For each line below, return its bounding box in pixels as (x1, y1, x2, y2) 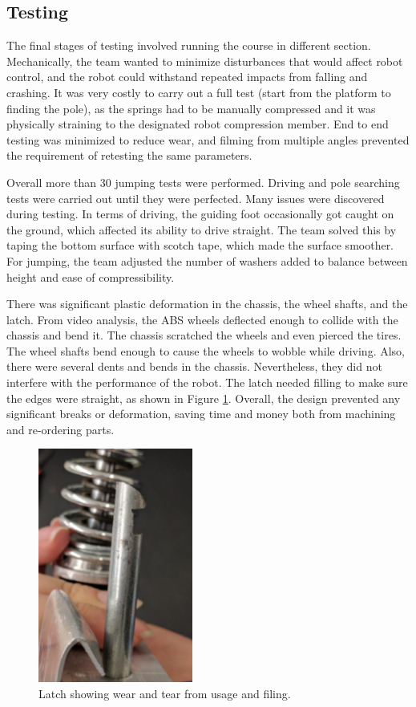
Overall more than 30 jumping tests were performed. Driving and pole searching (6, 173, 400, 190)
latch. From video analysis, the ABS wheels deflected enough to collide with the (6, 311, 398, 327)
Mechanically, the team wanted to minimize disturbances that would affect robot (6, 52, 403, 69)
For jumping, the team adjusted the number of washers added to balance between (6, 252, 408, 269)
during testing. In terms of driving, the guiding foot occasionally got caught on (6, 205, 394, 222)
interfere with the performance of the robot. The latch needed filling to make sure (6, 374, 408, 391)
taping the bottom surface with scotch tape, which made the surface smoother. (6, 237, 394, 254)
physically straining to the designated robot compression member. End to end (6, 116, 389, 132)
